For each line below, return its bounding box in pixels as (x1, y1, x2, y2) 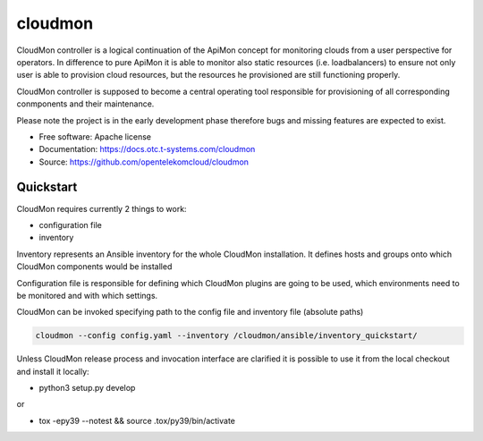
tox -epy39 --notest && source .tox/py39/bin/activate (38, 415, 236, 426)
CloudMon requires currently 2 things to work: (16, 203, 187, 214)
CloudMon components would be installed (16, 261, 173, 272)
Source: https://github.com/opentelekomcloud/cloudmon (38, 157, 250, 167)
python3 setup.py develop (38, 383, 136, 394)
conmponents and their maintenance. (16, 98, 155, 109)
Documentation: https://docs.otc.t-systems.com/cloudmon (38, 144, 256, 155)
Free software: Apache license (38, 131, 152, 142)
